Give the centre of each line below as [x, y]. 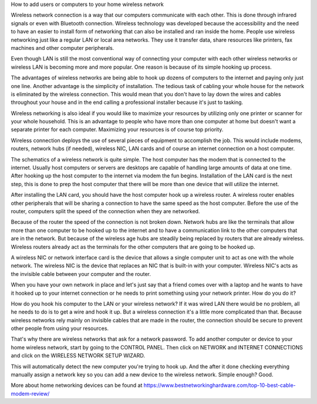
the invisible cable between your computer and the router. [81, 274]
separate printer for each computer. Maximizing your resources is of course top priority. [117, 130]
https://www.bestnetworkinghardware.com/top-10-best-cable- [220, 385]
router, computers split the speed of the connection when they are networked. [105, 211]
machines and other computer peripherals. [63, 48]
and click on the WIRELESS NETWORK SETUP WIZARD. [78, 356]
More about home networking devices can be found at [77, 385]
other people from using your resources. [60, 328]
